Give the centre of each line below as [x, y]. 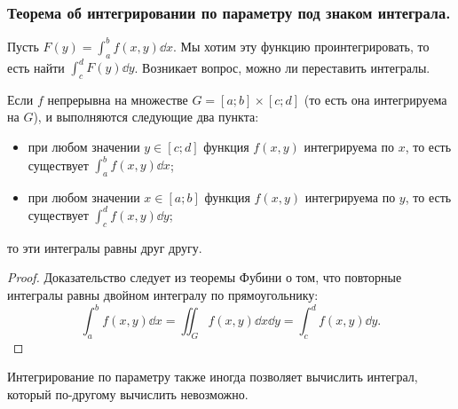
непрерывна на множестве [118, 99]
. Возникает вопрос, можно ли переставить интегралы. [282, 67]
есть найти [36, 67]
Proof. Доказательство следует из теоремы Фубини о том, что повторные [205, 277]
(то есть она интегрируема [375, 99]
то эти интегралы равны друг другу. [105, 247]
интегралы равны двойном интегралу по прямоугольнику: [163, 294]
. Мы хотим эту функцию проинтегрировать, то [301, 46]
